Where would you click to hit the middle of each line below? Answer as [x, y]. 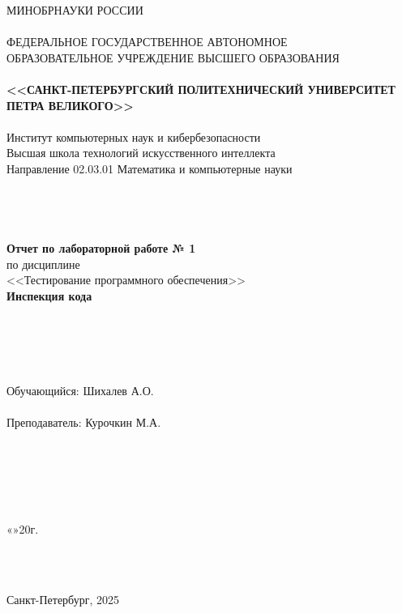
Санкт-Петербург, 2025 [63, 599]
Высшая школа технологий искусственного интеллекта [141, 153]
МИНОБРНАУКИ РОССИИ [75, 10]
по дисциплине [43, 264]
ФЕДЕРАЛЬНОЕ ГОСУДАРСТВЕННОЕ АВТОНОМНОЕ [147, 42]
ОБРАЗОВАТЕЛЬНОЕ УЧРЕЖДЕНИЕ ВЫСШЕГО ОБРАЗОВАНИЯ [173, 57]
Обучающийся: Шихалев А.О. [80, 391]
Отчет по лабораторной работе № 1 [101, 247]
